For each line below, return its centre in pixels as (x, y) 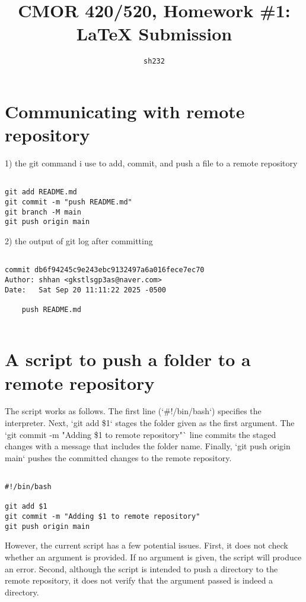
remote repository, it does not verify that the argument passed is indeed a (139, 580)
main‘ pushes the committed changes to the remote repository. (118, 457)
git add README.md (41, 192)
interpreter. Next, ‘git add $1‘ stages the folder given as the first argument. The (150, 423)
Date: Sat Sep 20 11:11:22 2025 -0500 (86, 290)
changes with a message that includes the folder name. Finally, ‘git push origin (148, 446)
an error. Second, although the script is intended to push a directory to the (141, 568)
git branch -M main (43, 212)
